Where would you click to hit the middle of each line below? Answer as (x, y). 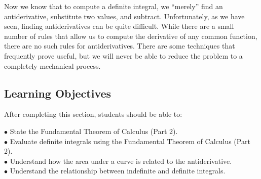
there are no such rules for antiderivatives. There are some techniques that (120, 46)
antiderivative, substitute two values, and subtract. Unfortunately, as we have (124, 16)
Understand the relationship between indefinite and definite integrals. (118, 171)
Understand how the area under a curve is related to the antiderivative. (121, 161)
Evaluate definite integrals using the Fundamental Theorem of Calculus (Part (130, 141)
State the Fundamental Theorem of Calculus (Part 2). (94, 131)
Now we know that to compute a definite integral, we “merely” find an (114, 6)
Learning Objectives (58, 93)
